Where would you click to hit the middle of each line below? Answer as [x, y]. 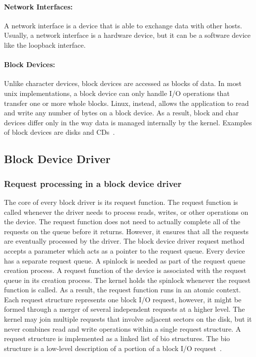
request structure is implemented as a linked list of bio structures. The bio [117, 338]
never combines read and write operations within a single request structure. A [123, 328]
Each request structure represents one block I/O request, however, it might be [123, 299]
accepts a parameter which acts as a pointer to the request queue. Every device [125, 250]
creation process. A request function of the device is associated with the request [125, 270]
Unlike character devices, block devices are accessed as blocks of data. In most [123, 83]
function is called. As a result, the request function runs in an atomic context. [123, 290]
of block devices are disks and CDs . [60, 132]
